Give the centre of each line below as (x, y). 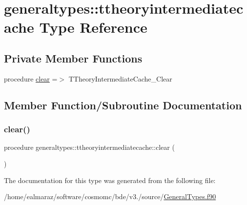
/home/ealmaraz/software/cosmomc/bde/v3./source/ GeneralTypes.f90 (110, 196)
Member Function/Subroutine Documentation (123, 105)
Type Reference (93, 27)
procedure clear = (31, 78)
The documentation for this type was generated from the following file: (110, 180)
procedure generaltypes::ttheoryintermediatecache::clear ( (89, 147)
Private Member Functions (73, 58)
